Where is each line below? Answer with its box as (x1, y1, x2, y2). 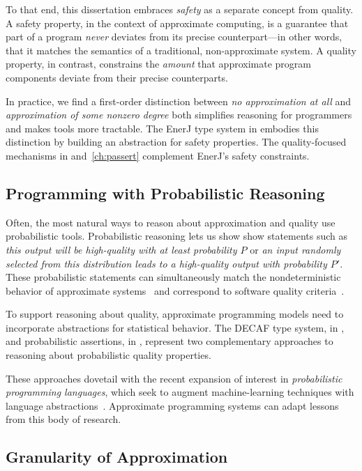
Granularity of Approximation (6, 446, 228, 468)
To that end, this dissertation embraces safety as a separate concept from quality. (6, 2, 354, 16)
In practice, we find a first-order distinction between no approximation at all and (6, 93, 352, 108)
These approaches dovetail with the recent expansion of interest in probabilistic (6, 371, 342, 385)
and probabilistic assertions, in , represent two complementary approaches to (6, 334, 333, 348)
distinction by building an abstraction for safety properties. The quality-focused (6, 134, 347, 149)
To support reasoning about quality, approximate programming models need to (6, 307, 344, 321)
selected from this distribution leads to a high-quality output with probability (6, 256, 327, 270)
